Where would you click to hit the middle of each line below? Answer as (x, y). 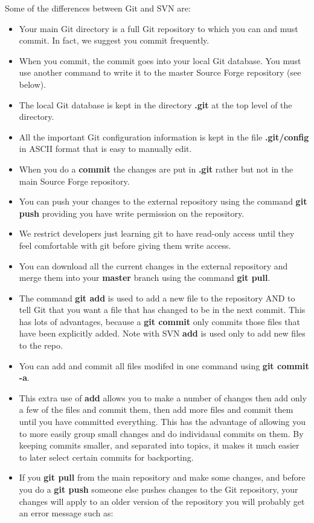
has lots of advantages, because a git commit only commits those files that (159, 321)
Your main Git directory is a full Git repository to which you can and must (159, 28)
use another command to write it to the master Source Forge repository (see (160, 72)
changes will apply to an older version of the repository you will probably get (162, 501)
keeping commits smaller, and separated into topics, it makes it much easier (159, 445)
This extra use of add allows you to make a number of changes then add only (163, 397)
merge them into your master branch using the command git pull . (145, 278)
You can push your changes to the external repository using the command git (163, 201)
